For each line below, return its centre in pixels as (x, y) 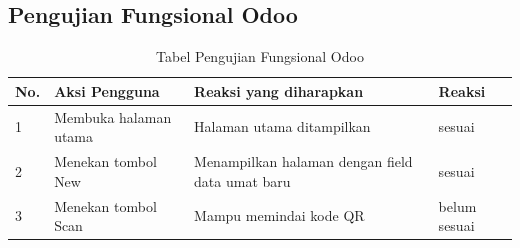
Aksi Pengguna (107, 90)
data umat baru (242, 180)
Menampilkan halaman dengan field (303, 161)
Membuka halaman (113, 116)
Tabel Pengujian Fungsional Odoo (260, 56)
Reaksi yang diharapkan (279, 90)
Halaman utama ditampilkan (282, 126)
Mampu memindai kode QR (279, 215)
